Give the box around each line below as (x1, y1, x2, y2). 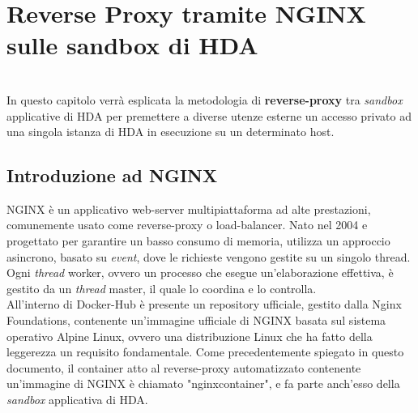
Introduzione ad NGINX (6, 163, 218, 188)
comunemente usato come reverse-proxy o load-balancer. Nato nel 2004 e (6, 216, 368, 233)
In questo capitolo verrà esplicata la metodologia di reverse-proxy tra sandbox (6, 91, 403, 108)
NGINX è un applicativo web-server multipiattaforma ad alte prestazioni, (6, 200, 371, 217)
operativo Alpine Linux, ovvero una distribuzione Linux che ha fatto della (6, 327, 373, 344)
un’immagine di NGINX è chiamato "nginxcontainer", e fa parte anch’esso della (6, 375, 400, 392)
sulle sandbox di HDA (6, 28, 258, 62)
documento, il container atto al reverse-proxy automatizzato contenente (6, 359, 361, 376)
